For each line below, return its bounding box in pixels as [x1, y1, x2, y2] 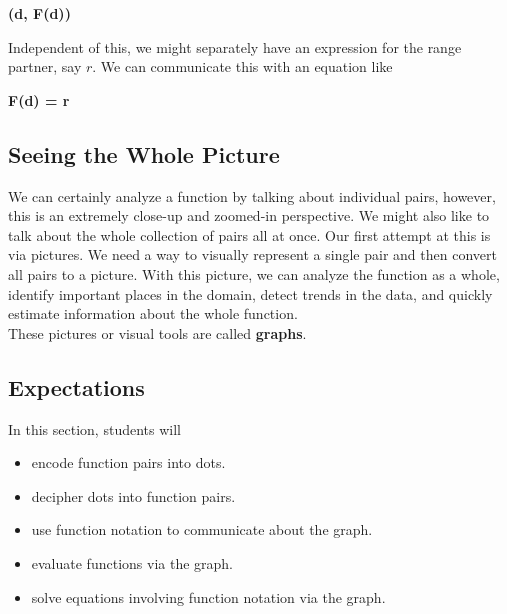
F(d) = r [8, 89, 70, 110]
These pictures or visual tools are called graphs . [8, 322, 307, 343]
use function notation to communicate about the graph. [31, 519, 373, 540]
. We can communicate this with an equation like [92, 56, 393, 77]
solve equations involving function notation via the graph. [31, 586, 386, 607]
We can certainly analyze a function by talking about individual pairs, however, [8, 185, 496, 206]
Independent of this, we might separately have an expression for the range [8, 36, 462, 57]
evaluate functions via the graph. [31, 552, 233, 573]
